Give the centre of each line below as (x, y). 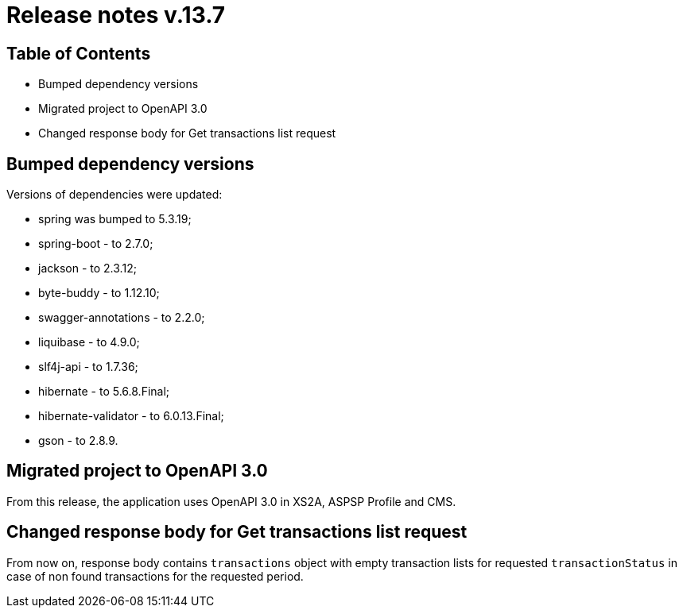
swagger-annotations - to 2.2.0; (122, 318)
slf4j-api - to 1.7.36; (88, 367)
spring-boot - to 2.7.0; (96, 244)
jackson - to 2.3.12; (87, 268)
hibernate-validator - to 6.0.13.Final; (131, 416)
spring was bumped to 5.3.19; (115, 219)
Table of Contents (79, 53)
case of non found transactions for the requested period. (155, 576)
